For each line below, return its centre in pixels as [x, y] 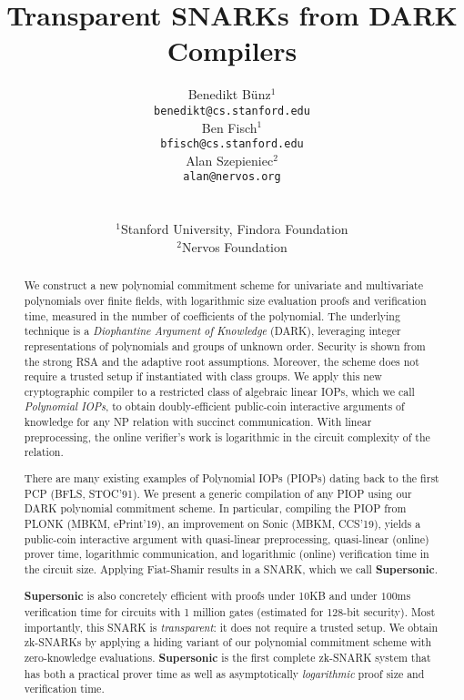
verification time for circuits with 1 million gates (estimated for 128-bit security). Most [230, 612]
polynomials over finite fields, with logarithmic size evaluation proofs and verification [225, 300]
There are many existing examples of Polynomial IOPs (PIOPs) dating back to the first [232, 478]
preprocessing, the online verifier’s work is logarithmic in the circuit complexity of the [227, 436]
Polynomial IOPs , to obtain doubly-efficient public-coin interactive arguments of [214, 406]
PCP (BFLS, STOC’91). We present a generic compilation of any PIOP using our [218, 493]
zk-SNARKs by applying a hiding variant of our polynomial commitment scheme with [228, 642]
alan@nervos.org [232, 177]
